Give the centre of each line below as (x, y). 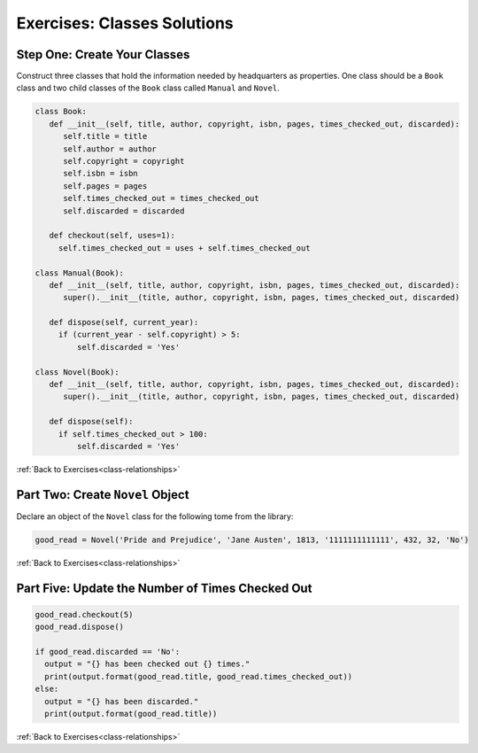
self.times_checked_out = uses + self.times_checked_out (184, 248)
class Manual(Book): (79, 273)
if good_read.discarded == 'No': (108, 652)
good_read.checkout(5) (84, 614)
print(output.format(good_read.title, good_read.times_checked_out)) (199, 676)
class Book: (61, 112)
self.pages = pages (105, 186)
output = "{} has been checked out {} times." (147, 664)
